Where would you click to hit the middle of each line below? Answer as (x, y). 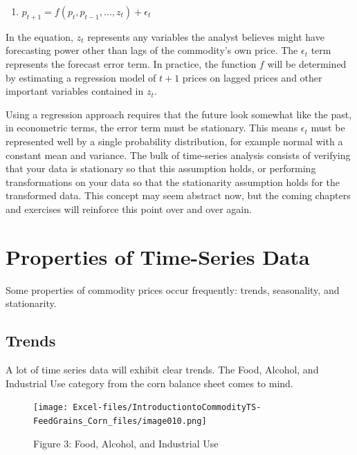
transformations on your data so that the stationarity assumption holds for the (173, 182)
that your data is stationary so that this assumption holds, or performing (161, 168)
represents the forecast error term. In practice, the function (131, 63)
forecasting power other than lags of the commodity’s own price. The (152, 50)
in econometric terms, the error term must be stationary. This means (152, 128)
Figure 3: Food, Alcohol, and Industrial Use (126, 443)
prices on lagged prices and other (252, 77)
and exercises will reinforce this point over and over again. (129, 208)
